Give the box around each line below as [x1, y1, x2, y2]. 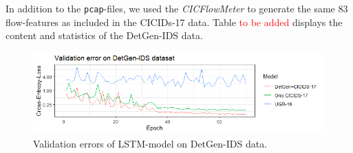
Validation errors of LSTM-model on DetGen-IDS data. [33, 136, 268, 150]
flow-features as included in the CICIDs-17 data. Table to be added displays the [6, 14, 343, 29]
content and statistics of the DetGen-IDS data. [6, 28, 203, 43]
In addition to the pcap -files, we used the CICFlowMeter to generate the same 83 [6, 1, 348, 15]
